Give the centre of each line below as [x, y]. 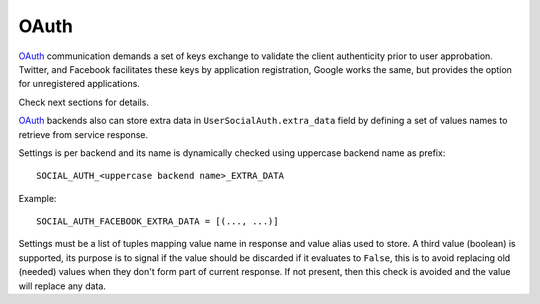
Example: [37, 198]
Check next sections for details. [84, 102]
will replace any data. [62, 286]
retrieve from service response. [83, 134]
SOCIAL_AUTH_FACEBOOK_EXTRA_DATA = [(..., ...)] [157, 221]
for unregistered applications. [79, 84]
